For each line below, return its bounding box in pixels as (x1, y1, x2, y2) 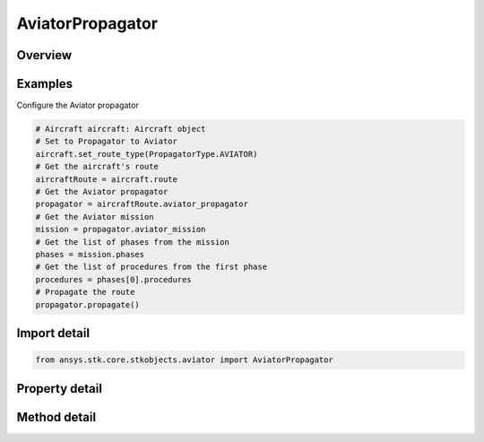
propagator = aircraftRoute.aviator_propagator (35, 199, 248, 210)
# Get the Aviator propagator (35, 186, 169, 197)
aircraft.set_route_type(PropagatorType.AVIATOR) (35, 149, 258, 159)
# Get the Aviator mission (35, 212, 154, 221)
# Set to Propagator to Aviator (35, 136, 178, 147)
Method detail (16, 409, 97, 425)
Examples (16, 76, 73, 91)
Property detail (16, 381, 103, 396)
